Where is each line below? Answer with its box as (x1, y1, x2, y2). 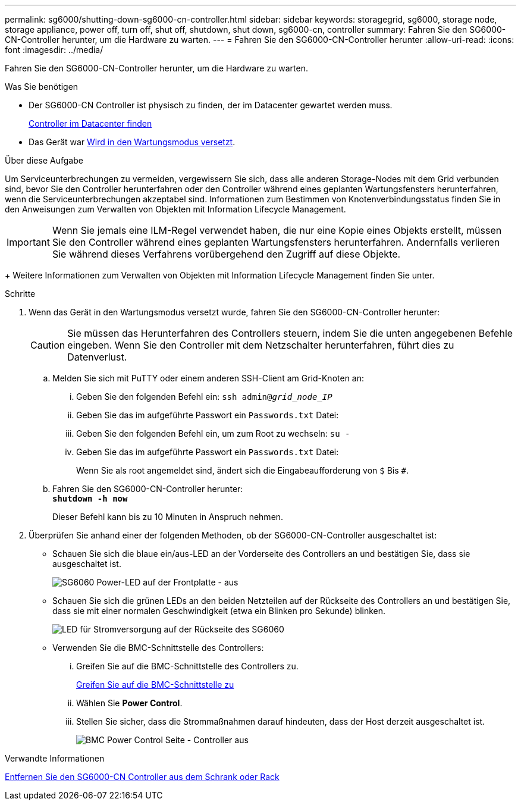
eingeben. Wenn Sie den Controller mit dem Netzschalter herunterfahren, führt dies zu (67, 339, 454, 351)
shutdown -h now (52, 494, 128, 503)
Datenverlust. (67, 351, 127, 363)
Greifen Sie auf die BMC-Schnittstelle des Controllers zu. (76, 661, 299, 671)
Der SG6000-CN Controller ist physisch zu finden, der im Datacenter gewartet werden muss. (29, 100, 393, 110)
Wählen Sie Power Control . (76, 698, 183, 708)
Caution (30, 339, 65, 351)
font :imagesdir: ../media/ (5, 45, 103, 55)
